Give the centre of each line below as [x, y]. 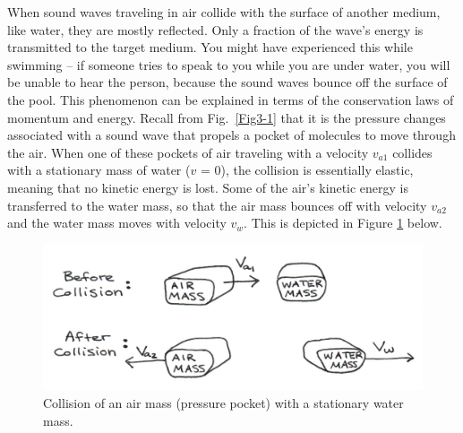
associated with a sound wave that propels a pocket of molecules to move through [231, 135]
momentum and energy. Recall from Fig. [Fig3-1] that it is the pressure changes [227, 117]
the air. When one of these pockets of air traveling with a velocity [188, 152]
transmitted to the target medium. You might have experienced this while [210, 47]
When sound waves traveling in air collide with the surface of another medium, [224, 12]
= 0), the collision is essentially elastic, [307, 170]
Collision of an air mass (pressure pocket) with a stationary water [223, 403]
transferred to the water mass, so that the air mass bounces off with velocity [217, 205]
